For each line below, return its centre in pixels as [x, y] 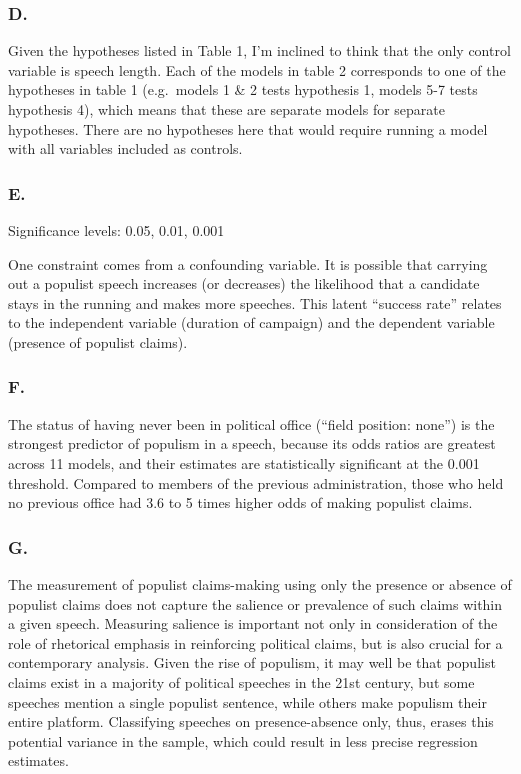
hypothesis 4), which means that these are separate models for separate [226, 109]
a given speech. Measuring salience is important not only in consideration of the [253, 623]
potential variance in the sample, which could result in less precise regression [243, 740]
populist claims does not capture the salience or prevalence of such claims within [255, 603]
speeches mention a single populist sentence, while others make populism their [247, 701]
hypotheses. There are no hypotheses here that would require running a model [248, 128]
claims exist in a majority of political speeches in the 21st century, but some [241, 681]
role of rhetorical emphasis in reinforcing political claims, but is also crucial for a [255, 642]
